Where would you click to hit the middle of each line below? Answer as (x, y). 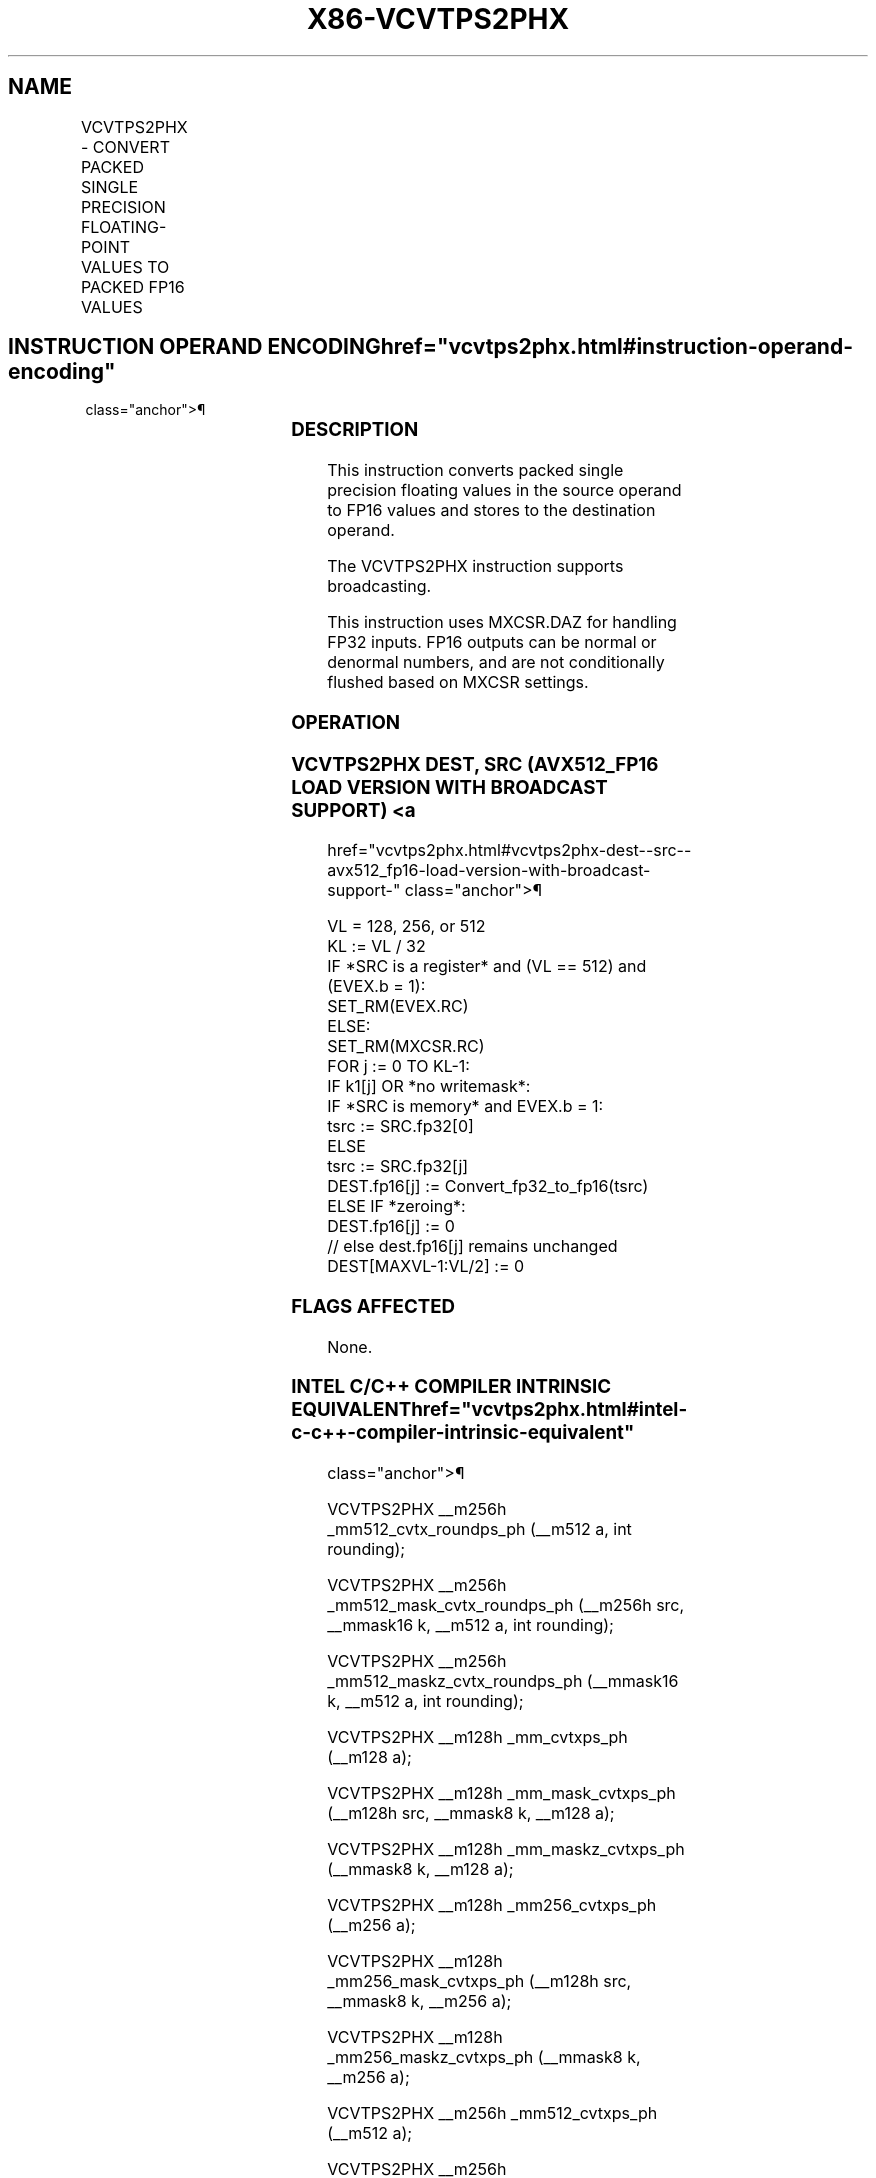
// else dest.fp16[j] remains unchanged (472, 1246)
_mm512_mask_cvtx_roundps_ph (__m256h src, (506, 1605)
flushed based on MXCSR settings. (458, 682)
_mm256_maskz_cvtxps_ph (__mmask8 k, (484, 2057)
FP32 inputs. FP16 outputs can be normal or (492, 642)
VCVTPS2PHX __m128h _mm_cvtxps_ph (477, 1737)
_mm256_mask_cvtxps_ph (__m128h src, (479, 1981)
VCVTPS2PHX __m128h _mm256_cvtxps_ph (492, 1905)
